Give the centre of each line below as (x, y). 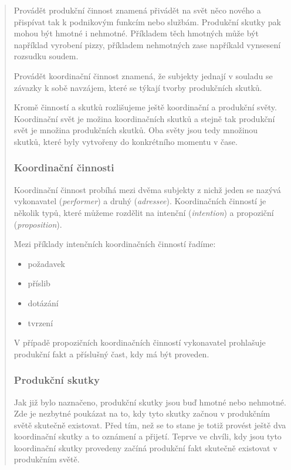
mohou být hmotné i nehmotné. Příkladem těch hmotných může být (136, 33)
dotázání (43, 302)
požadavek (46, 263)
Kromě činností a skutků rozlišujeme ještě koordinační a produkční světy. (145, 107)
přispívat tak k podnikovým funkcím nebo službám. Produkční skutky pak (147, 21)
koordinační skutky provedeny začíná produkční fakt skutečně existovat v (145, 447)
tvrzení (40, 322)
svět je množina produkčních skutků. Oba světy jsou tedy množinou (136, 130)
